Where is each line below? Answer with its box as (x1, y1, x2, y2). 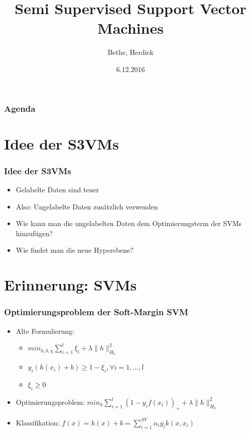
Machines (97, 18, 164, 38)
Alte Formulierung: (16, 325, 74, 336)
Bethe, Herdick (107, 47, 154, 57)
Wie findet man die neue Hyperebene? (16, 245, 134, 255)
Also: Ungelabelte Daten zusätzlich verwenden (16, 201, 158, 211)
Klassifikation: (16, 417, 60, 427)
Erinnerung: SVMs (4, 274, 137, 295)
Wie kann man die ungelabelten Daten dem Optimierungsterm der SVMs (16, 218, 242, 229)
